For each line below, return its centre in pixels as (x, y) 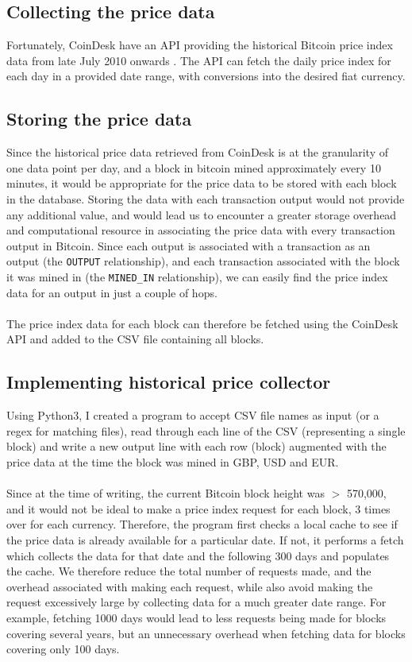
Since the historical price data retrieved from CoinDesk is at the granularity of (197, 152)
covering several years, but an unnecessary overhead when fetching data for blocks (206, 633)
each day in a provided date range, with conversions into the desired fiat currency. (206, 76)
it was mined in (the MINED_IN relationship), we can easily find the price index (197, 277)
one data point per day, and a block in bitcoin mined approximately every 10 (194, 167)
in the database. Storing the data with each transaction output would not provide (206, 198)
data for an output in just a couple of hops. (112, 292)
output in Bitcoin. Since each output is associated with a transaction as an (189, 245)
